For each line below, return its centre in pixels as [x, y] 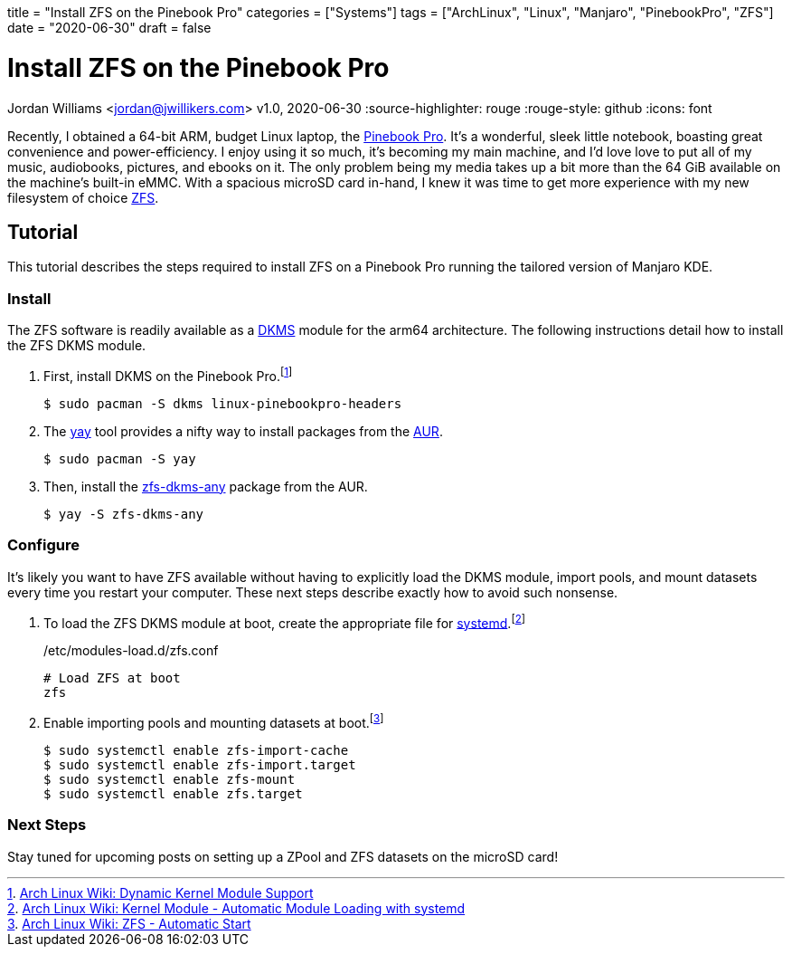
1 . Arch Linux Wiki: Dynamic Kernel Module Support [160, 892]
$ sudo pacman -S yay [120, 458]
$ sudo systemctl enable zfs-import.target [200, 764]
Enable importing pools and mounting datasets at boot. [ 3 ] [214, 721]
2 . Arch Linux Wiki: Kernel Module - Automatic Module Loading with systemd [236, 908]
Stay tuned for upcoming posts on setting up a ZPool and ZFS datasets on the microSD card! [283, 856]
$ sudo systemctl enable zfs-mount [170, 779]
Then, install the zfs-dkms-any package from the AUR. [206, 486]
